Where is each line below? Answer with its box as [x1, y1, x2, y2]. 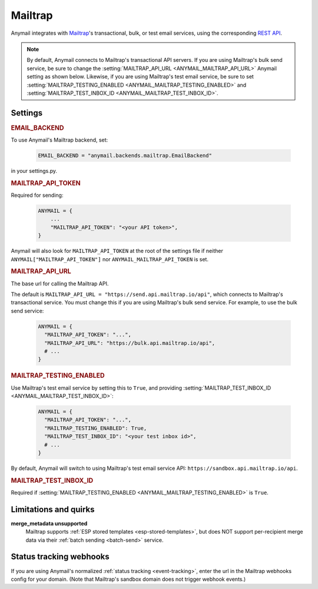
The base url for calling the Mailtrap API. [11, 280, 109, 287]
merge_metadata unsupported [11, 519, 88, 527]
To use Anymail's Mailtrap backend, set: [11, 136, 108, 144]
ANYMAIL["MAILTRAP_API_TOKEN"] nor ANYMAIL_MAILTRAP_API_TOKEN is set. [11, 255, 209, 262]
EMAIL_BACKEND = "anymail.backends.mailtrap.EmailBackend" [38, 152, 212, 159]
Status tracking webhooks [11, 552, 110, 562]
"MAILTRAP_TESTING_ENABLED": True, [44, 425, 147, 432]
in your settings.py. [11, 167, 58, 175]
